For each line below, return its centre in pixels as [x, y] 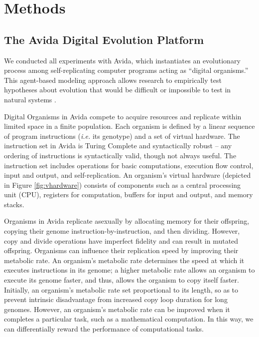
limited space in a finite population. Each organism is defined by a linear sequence [129, 126]
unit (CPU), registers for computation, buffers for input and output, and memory [129, 194]
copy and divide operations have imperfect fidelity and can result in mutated [121, 240]
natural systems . [30, 99]
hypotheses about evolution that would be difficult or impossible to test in [118, 90]
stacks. [14, 204]
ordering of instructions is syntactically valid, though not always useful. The [120, 155]
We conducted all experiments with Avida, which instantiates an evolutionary [122, 60]
